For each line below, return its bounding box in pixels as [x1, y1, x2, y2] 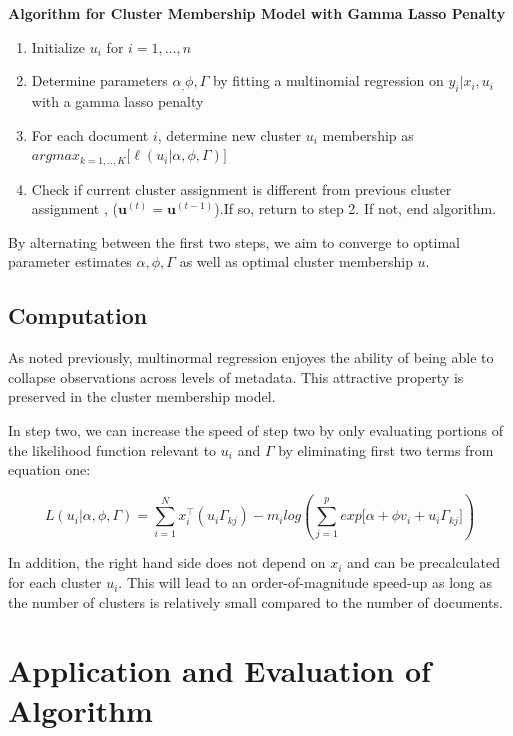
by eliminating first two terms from [278, 439, 494, 460]
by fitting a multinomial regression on [212, 70, 444, 91]
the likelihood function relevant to [8, 439, 217, 460]
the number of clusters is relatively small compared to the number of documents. [8, 591, 503, 612]
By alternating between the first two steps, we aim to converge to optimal [8, 231, 460, 252]
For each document [31, 124, 149, 145]
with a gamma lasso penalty [31, 90, 204, 111]
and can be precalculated [347, 552, 500, 573]
